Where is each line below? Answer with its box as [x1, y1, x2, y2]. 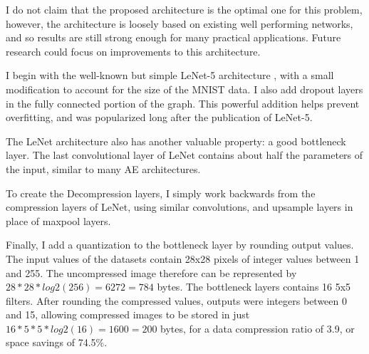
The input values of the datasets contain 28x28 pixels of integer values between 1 [6, 251, 360, 266]
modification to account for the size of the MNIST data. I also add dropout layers [6, 81, 363, 96]
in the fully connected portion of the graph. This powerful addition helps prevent [6, 95, 360, 110]
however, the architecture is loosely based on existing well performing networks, [6, 16, 353, 31]
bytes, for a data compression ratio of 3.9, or [160, 321, 355, 335]
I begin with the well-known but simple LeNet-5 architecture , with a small [6, 68, 334, 83]
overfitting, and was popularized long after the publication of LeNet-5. [6, 110, 313, 125]
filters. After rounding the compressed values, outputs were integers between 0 [6, 293, 347, 308]
